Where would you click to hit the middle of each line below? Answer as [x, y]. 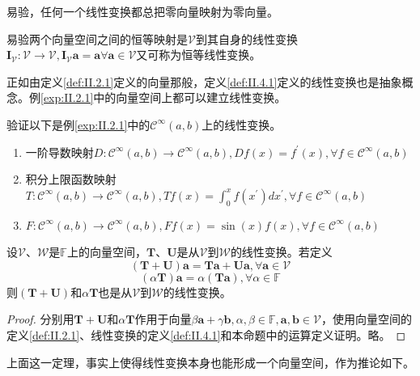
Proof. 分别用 [40, 319]
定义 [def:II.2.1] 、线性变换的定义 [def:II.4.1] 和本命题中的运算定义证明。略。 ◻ [206, 334]
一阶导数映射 [59, 152]
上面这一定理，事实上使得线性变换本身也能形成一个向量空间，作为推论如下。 [210, 362]
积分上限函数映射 [71, 179]
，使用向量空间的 [366, 319]
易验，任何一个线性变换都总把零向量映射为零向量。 [142, 11]
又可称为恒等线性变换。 [199, 55]
